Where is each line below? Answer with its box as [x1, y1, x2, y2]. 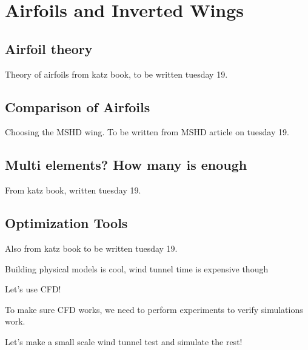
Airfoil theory [5, 39, 93, 58]
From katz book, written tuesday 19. [5, 184, 141, 197]
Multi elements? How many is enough [5, 155, 247, 174]
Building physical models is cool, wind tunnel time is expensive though [5, 262, 269, 275]
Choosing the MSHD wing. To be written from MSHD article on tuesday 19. [5, 126, 289, 138]
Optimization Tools [5, 214, 128, 232]
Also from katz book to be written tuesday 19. [5, 241, 178, 254]
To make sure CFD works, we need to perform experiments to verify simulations [5, 303, 303, 315]
